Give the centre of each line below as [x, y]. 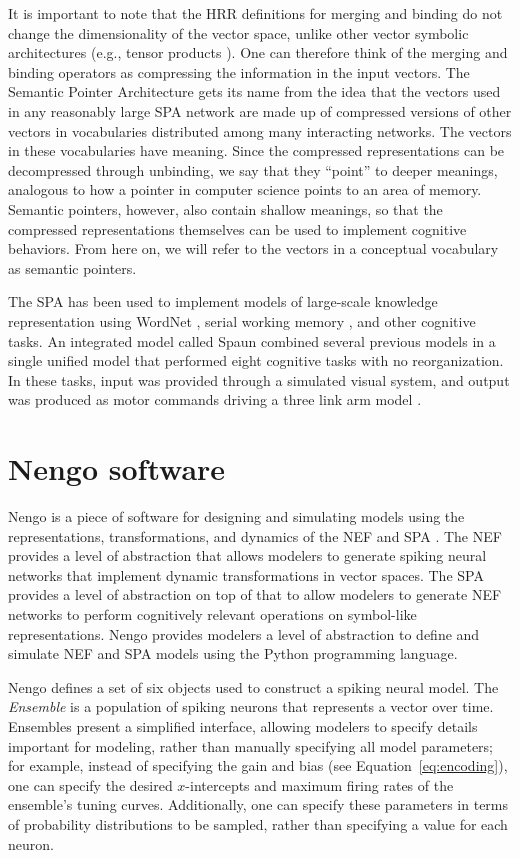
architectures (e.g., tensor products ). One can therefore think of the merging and [258, 52]
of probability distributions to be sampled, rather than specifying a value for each [258, 823]
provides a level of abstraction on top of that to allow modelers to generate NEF [255, 594]
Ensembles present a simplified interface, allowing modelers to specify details [243, 725]
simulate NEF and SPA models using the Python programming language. [233, 653]
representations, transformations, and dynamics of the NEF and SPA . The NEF [255, 535]
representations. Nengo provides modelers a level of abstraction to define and [244, 633]
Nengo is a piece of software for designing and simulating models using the [236, 516]
